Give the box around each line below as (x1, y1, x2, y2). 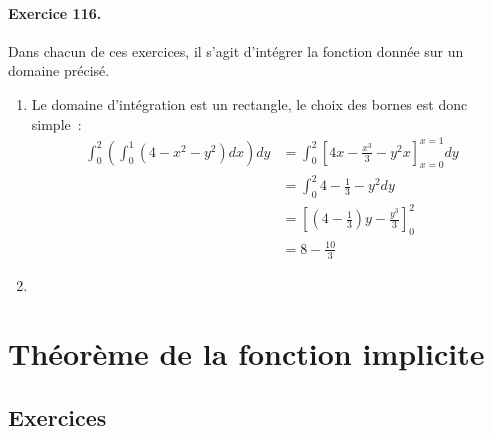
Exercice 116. (8, 2, 102, 23)
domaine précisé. (8, 60, 110, 81)
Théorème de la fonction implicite (8, 333, 485, 374)
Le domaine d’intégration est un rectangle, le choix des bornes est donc (31, 93, 468, 114)
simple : (31, 113, 82, 134)
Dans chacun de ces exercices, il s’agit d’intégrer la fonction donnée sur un (8, 40, 464, 61)
